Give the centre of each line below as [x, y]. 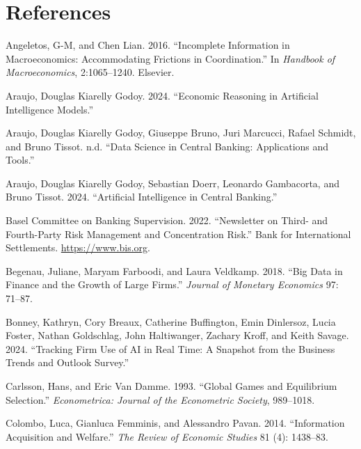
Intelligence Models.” [50, 109]
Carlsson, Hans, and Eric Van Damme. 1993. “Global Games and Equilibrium [171, 386]
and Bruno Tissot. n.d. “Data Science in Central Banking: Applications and [167, 146]
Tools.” [20, 160]
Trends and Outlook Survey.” [67, 362]
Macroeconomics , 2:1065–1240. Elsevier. [90, 72]
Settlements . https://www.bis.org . [78, 247]
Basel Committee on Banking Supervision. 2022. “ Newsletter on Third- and [167, 220]
